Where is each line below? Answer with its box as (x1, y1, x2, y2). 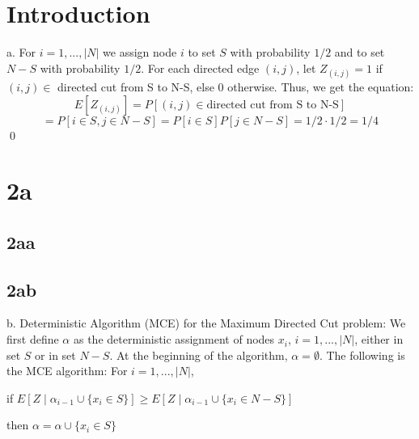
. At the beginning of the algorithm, (109, 346, 288, 363)
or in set (35, 346, 76, 363)
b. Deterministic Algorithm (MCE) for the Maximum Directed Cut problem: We (6, 314, 406, 331)
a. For (6, 44, 36, 61)
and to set (334, 44, 385, 61)
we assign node (103, 44, 177, 61)
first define (6, 331, 59, 348)
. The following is (319, 346, 405, 363)
